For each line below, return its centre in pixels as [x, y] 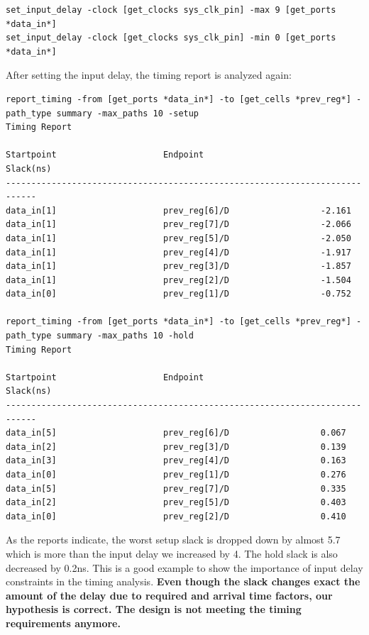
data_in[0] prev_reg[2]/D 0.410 [176, 516]
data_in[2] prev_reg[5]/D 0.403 [176, 503]
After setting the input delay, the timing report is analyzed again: [149, 75]
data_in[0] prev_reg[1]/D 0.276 [176, 475]
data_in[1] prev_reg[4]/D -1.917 [178, 252]
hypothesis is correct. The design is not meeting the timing [154, 609]
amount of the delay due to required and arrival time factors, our [169, 595]
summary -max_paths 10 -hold [125, 336]
